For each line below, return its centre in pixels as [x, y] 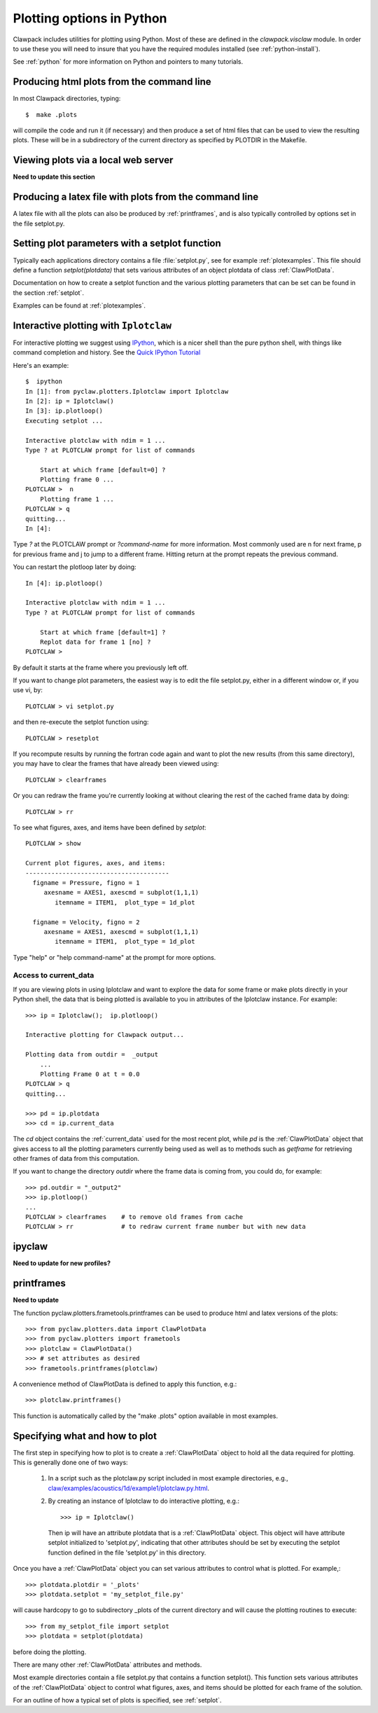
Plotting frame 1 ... [77, 499]
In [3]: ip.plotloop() [64, 411]
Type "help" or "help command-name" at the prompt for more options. [114, 957]
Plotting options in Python [90, 18]
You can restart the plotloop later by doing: [75, 567]
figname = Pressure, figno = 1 [86, 882]
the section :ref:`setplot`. [48, 293]
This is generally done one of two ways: [71, 1463]
